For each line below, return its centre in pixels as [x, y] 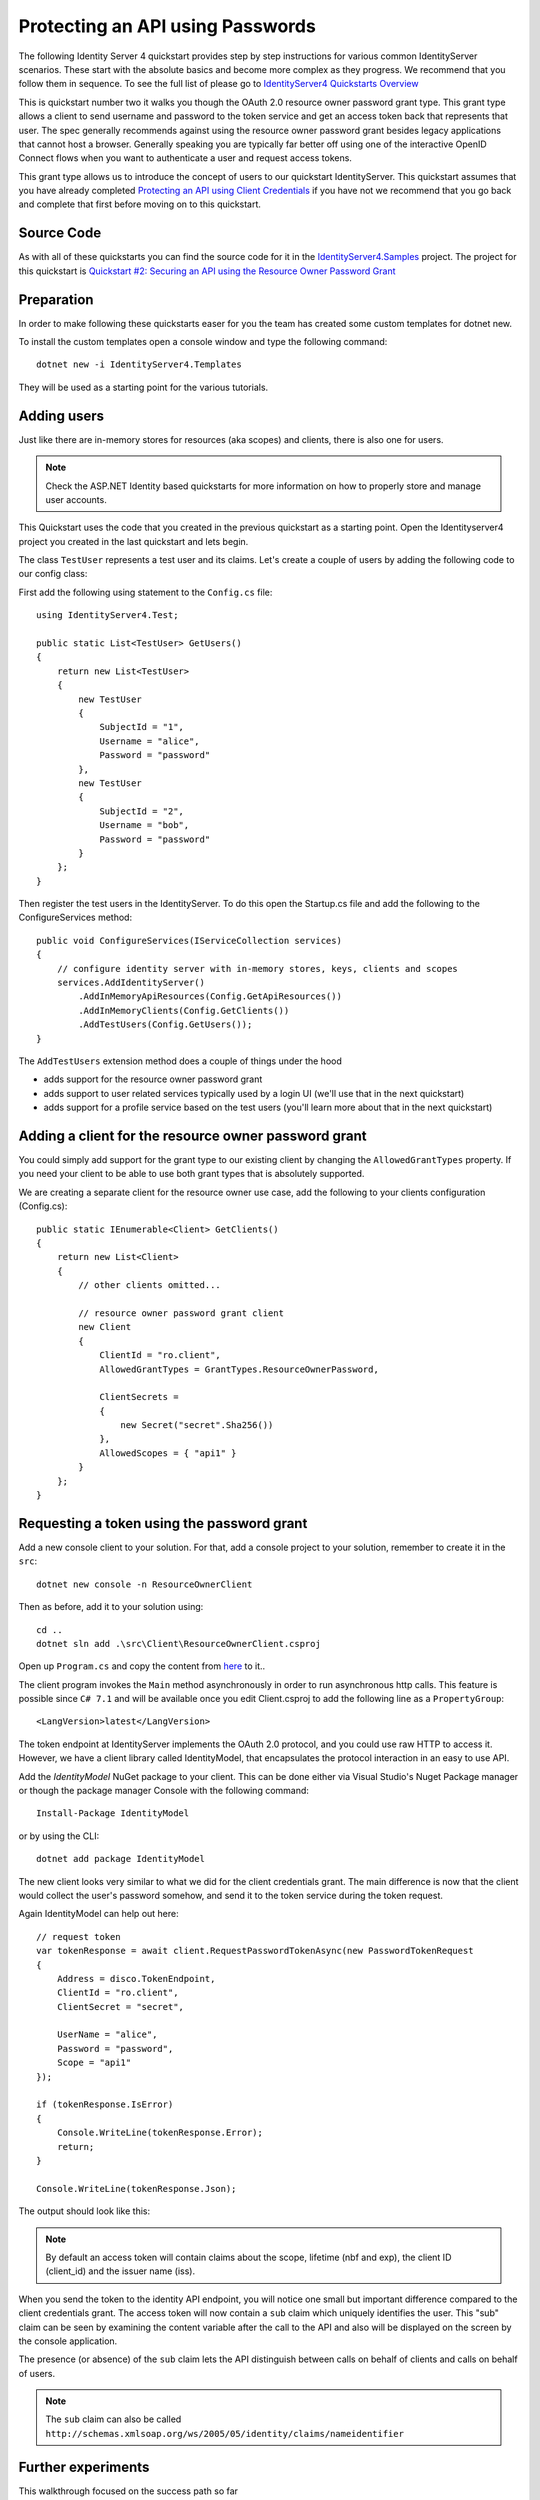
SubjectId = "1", [142, 727]
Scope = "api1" [94, 2063]
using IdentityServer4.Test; [107, 615]
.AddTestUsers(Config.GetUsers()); [165, 1024]
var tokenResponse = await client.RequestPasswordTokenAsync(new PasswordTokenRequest [255, 1951]
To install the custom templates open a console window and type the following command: [203, 342]
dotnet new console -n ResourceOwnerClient [144, 1584]
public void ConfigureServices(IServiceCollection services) [189, 940]
